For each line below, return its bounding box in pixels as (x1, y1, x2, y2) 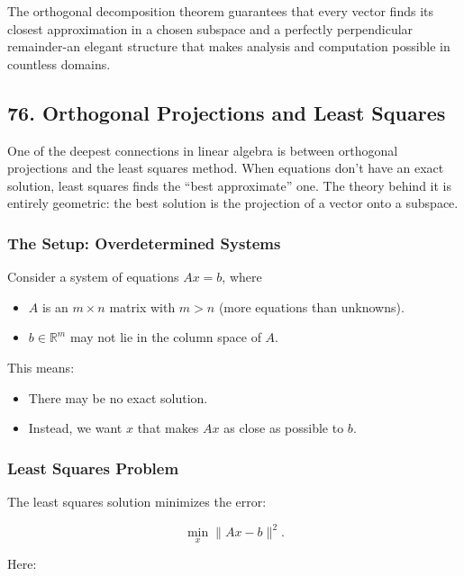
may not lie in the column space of (69, 328, 261, 346)
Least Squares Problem (7, 456, 179, 479)
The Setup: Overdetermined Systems (7, 231, 281, 254)
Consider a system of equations (7, 267, 179, 286)
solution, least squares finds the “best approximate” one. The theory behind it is (7, 175, 451, 194)
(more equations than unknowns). (218, 297, 405, 316)
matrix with (109, 297, 176, 316)
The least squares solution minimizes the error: (7, 491, 267, 510)
